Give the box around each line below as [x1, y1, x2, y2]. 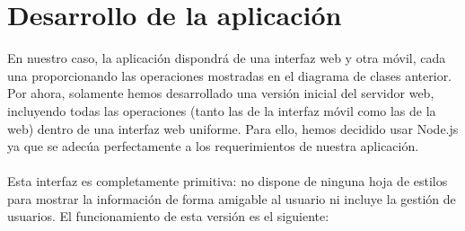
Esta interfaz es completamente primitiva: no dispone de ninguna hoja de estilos [7, 172, 448, 191]
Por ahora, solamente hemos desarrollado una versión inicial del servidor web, [7, 84, 434, 102]
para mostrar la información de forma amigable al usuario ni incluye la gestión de [7, 189, 456, 208]
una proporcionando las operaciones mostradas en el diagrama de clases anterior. [7, 66, 452, 84]
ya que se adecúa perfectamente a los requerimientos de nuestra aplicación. [7, 137, 419, 155]
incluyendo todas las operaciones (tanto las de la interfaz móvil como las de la [7, 101, 436, 120]
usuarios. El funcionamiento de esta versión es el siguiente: [7, 207, 329, 226]
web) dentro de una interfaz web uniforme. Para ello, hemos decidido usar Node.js [7, 119, 459, 138]
